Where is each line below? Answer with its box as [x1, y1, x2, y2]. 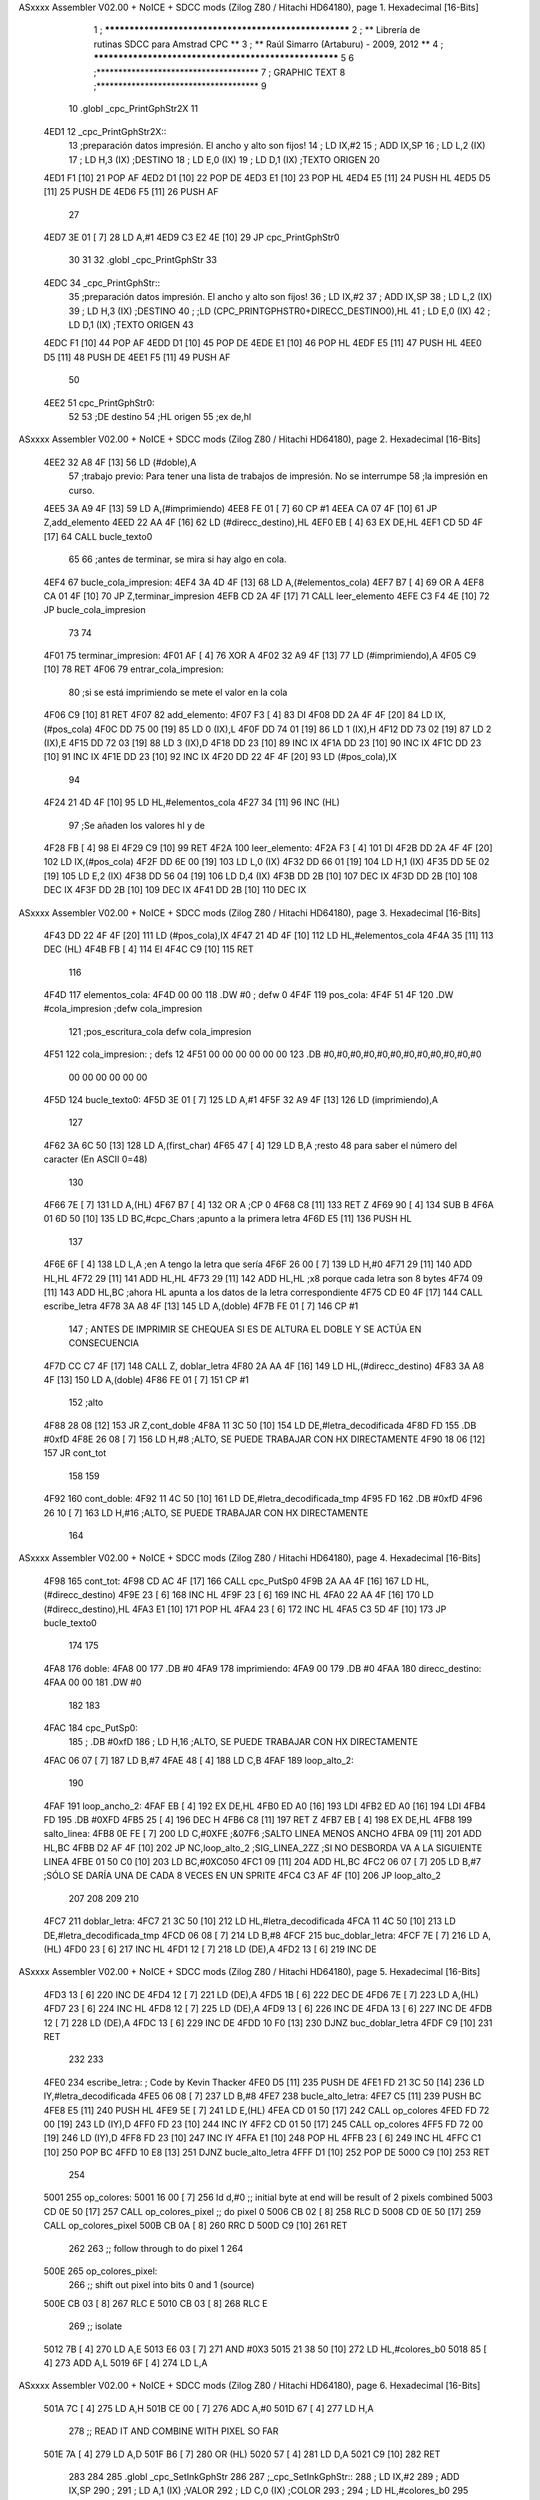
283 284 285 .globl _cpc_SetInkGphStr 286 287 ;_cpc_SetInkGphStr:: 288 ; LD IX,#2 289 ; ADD [68, 2470, 460, 2482]
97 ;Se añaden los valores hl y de [68, 819, 205, 831]
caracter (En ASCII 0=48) [43, 1153, 148, 1165]
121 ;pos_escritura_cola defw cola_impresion [68, 1025, 252, 1037]
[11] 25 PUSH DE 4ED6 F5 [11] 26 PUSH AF [43, 186, 219, 198]
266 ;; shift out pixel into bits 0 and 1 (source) [68, 2279, 255, 2291]
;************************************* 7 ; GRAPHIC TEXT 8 [93, 66, 346, 78]
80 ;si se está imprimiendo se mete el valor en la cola [68, 686, 288, 698]
